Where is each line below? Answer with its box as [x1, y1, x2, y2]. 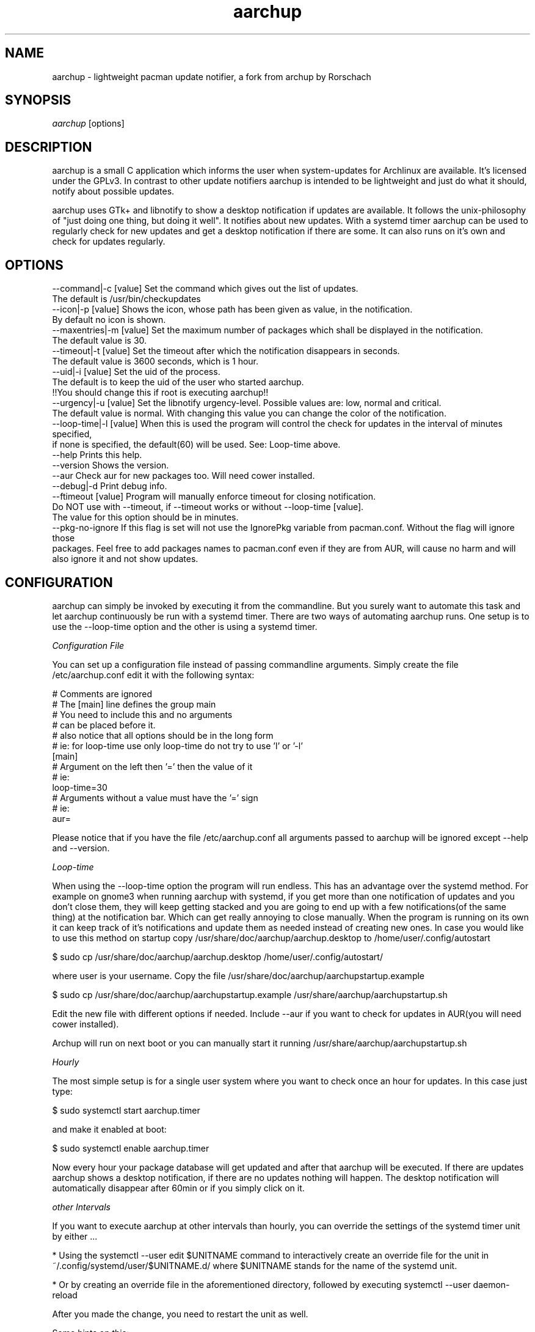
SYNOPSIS [5, 92, 71, 108]
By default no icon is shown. [52, 314, 166, 325]
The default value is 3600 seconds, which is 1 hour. [52, 356, 259, 367]
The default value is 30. [52, 335, 147, 346]
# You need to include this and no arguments [52, 709, 233, 720]
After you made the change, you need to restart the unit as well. [52, 1308, 308, 1319]
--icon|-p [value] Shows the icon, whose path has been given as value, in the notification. [52, 304, 413, 315]
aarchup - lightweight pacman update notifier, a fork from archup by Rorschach [52, 71, 371, 82]
